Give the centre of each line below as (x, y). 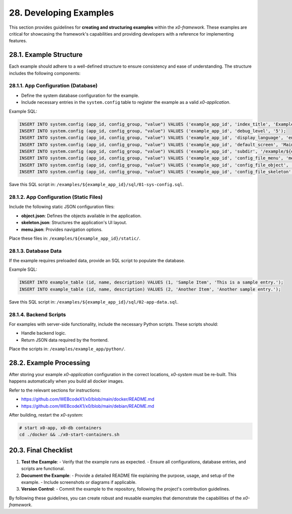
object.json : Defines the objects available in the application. (82, 216)
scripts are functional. (43, 469)
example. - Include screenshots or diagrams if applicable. (79, 482)
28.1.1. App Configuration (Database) (53, 86)
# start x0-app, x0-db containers (60, 428)
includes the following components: (45, 73)
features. (18, 41)
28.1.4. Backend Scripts (37, 314)
